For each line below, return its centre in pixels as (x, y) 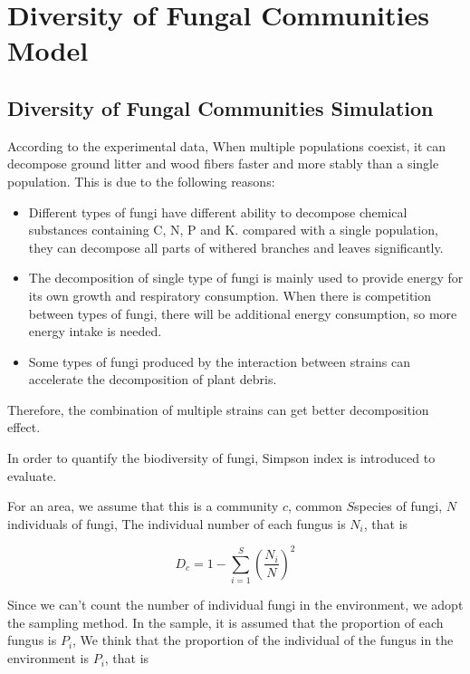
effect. (24, 427)
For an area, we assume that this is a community (143, 506)
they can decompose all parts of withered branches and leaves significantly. (236, 247)
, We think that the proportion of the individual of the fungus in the (263, 640)
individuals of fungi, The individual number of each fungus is (177, 523)
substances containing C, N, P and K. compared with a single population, (233, 230)
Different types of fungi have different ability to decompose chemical (218, 212)
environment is (48, 658)
